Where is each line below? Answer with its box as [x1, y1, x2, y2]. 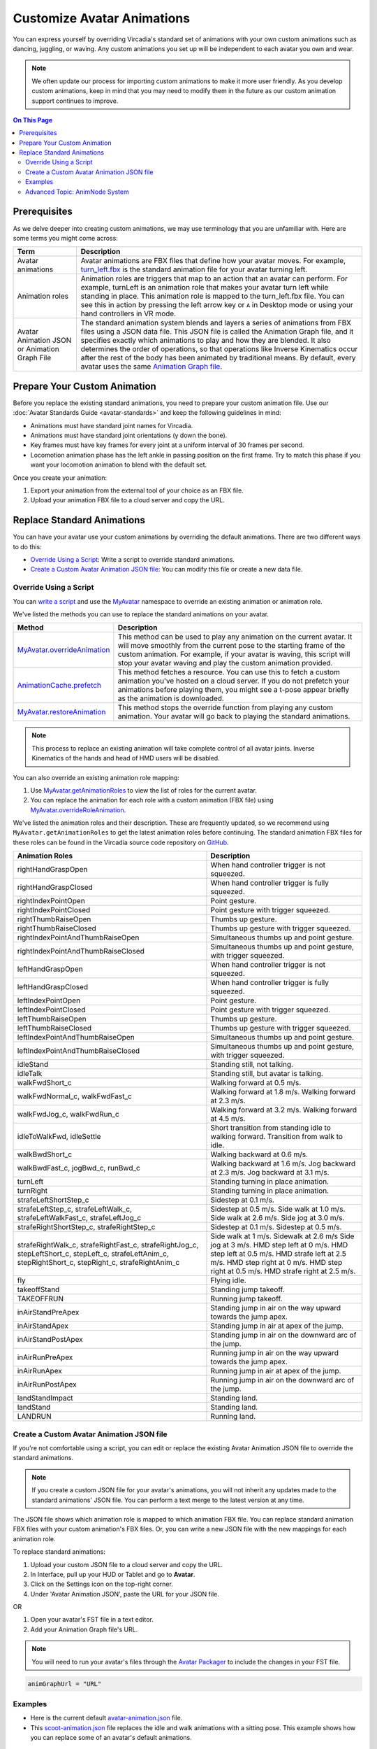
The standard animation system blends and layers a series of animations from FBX [80, 318, 352, 328]
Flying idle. [210, 1275, 247, 1285]
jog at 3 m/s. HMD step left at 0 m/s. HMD [210, 1240, 348, 1250]
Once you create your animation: [13, 473, 108, 482]
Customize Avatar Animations [13, 10, 191, 26]
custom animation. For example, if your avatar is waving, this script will [117, 649, 350, 659]
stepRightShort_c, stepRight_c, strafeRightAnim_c [17, 1258, 180, 1268]
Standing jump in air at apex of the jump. [210, 1321, 343, 1331]
